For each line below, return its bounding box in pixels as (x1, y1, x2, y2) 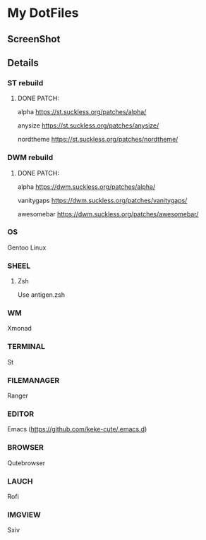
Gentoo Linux (7, 243, 47, 252)
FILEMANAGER (7, 375, 60, 385)
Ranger (7, 391, 29, 400)
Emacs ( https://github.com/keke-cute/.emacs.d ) (7, 425, 147, 434)
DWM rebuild (7, 153, 54, 163)
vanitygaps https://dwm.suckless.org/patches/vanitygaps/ (17, 196, 188, 204)
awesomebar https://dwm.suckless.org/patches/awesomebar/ (17, 209, 199, 218)
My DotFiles (7, 5, 79, 21)
